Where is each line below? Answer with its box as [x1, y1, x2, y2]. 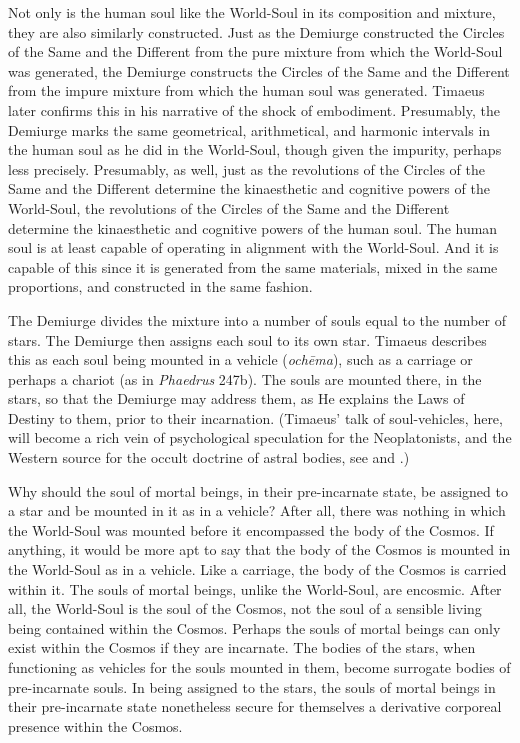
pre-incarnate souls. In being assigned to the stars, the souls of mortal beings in [8, 676, 496, 697]
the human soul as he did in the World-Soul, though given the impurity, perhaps [8, 139, 502, 160]
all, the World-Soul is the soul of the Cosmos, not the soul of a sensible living [8, 598, 482, 619]
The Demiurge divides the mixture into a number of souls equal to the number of [8, 309, 506, 330]
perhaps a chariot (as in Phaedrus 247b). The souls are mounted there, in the [8, 368, 482, 389]
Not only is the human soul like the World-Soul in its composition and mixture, [8, 2, 496, 22]
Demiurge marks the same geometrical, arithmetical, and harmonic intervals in [8, 119, 491, 140]
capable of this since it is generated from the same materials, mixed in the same [8, 256, 498, 277]
